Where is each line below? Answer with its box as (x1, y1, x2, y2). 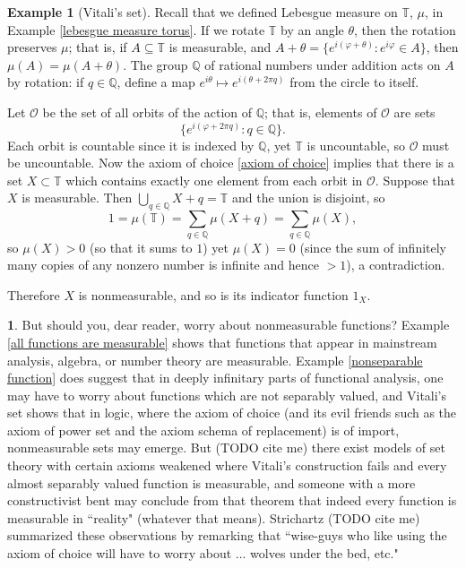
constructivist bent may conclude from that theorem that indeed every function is (7, 491, 457, 510)
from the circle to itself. (289, 73, 419, 91)
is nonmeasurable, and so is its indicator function (78, 285, 349, 304)
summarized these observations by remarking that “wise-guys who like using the (7, 526, 447, 545)
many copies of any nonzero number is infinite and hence (7, 255, 319, 274)
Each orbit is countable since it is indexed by (7, 135, 255, 154)
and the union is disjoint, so (231, 188, 385, 207)
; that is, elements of (264, 102, 377, 121)
